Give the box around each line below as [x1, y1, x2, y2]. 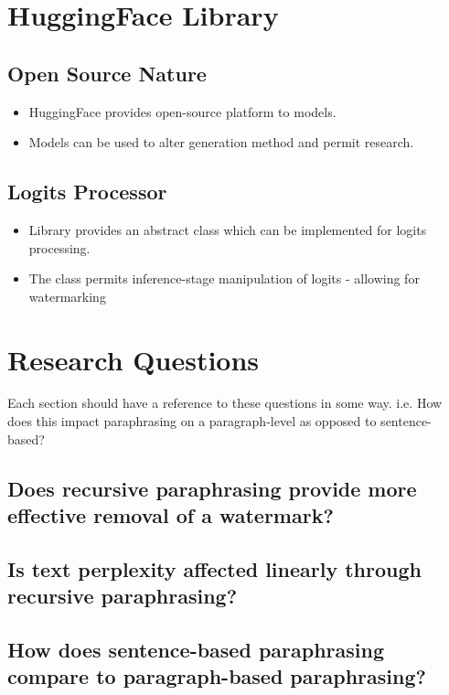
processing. [28, 238, 91, 257]
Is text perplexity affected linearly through [7, 554, 422, 583]
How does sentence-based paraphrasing [7, 635, 384, 663]
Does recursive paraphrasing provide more [7, 474, 417, 502]
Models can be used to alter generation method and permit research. [28, 133, 414, 152]
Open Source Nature [7, 59, 207, 87]
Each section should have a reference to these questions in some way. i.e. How [7, 393, 443, 412]
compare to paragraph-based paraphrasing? [7, 662, 426, 690]
